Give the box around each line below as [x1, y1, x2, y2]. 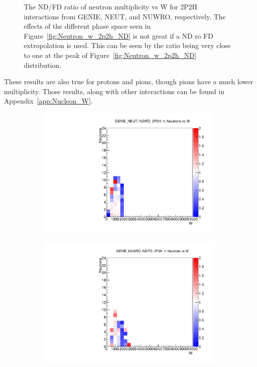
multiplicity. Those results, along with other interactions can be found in [4, 86, 224, 96]
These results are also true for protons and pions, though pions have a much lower [4, 76, 254, 87]
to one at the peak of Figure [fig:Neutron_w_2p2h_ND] [24, 50, 197, 60]
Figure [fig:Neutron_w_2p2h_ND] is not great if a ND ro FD [24, 30, 213, 41]
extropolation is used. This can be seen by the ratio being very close [24, 40, 231, 51]
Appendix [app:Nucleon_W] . [4, 96, 93, 106]
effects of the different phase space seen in [24, 21, 151, 31]
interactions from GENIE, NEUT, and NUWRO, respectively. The [24, 11, 226, 21]
